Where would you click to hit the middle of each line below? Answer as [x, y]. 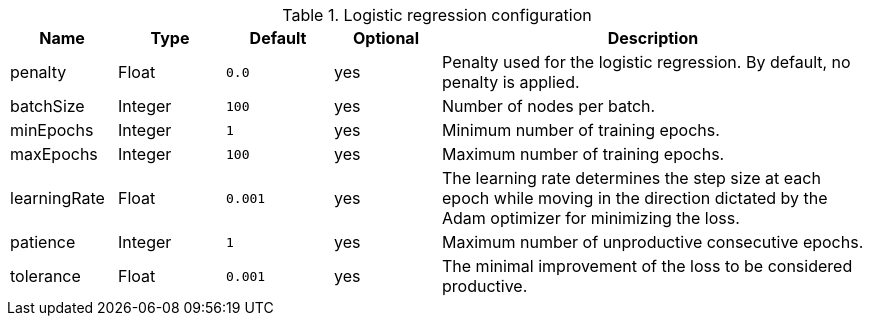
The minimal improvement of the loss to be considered [647, 266]
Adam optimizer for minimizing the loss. [591, 218]
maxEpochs [54, 154]
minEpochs [52, 130]
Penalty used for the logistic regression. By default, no [646, 62]
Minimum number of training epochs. [581, 130]
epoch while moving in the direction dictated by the [635, 198]
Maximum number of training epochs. [583, 154]
